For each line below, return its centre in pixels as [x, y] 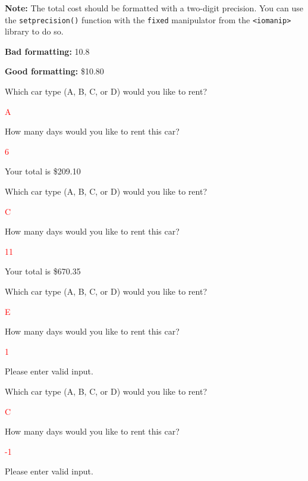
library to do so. [34, 31]
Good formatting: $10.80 [54, 71]
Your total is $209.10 [43, 171]
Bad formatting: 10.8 [47, 51]
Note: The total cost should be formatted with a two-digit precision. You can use [154, 8]
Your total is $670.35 [43, 271]
